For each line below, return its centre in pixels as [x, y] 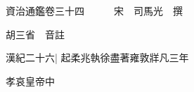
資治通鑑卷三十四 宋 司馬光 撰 [94, 10]
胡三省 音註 [35, 34]
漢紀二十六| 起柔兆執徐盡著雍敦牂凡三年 [97, 58]
